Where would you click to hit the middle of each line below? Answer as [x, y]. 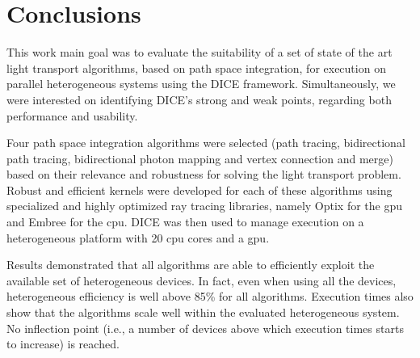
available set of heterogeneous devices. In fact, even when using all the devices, [202, 280]
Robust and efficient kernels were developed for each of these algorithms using [199, 190]
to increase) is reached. [63, 344]
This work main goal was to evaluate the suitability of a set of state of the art [199, 52]
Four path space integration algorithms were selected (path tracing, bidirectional [206, 143]
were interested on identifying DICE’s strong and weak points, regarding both [199, 99]
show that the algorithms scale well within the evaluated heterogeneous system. [203, 312]
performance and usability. [72, 115]
